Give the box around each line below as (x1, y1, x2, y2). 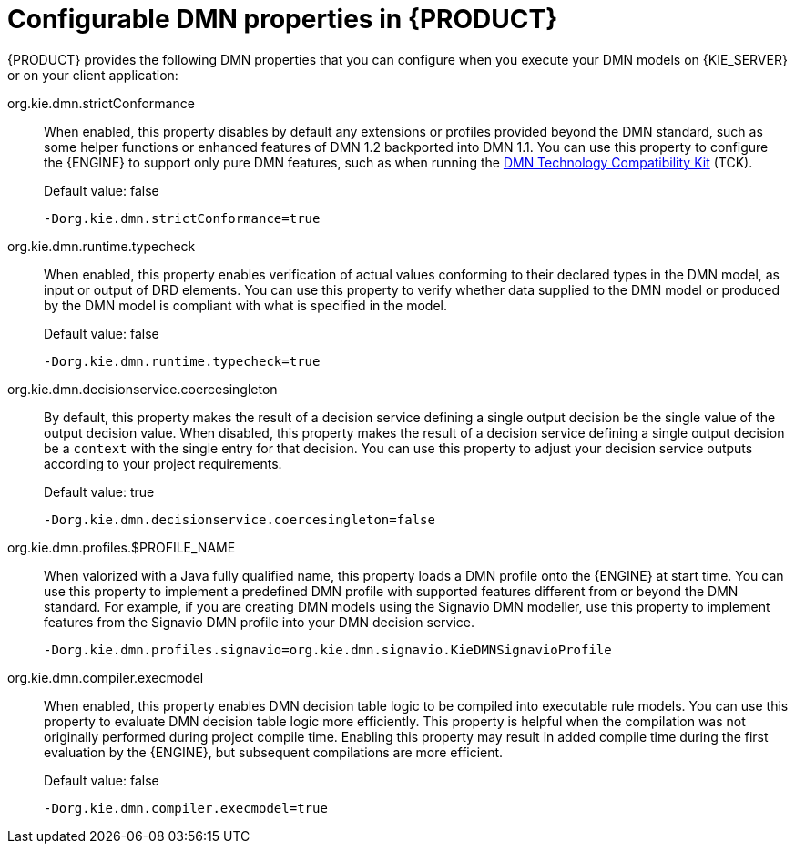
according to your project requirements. (44, 455, 282, 471)
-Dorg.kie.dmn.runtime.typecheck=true (44, 353, 321, 369)
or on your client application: (7, 66, 178, 83)
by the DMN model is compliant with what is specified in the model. (44, 297, 448, 313)
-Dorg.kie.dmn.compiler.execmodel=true (44, 800, 328, 816)
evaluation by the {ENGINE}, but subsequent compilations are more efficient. (44, 744, 504, 760)
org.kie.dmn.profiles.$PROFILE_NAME (7, 539, 236, 555)
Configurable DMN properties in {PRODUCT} (7, 4, 558, 35)
